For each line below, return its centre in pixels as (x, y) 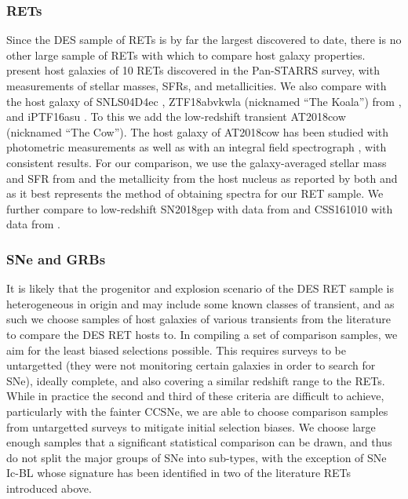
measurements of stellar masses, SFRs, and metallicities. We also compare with (197, 86)
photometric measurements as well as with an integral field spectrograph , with (197, 147)
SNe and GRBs (56, 259)
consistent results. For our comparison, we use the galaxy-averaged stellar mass (197, 162)
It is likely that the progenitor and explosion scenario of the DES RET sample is (200, 288)
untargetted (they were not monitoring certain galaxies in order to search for (191, 365)
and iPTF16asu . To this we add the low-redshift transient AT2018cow (176, 117)
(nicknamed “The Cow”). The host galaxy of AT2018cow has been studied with (198, 131)
